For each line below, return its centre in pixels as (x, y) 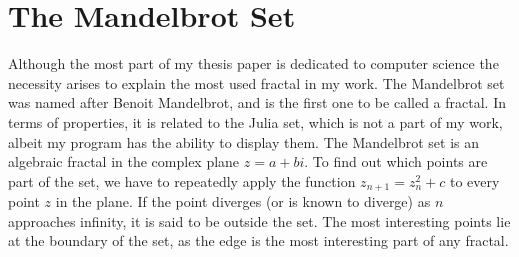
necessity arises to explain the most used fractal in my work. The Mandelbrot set (256, 82)
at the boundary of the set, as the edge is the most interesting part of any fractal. (258, 240)
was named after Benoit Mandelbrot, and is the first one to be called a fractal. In (257, 102)
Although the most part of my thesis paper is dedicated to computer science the (253, 63)
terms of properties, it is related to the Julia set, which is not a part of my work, (255, 121)
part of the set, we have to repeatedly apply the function (182, 180)
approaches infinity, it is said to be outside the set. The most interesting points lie (259, 220)
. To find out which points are (396, 161)
